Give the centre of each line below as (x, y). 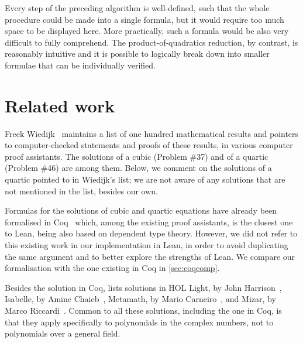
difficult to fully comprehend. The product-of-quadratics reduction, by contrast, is (151, 42)
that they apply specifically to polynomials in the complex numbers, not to (139, 322)
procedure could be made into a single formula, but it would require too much (144, 19)
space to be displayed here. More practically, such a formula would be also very (147, 31)
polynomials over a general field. (63, 333)
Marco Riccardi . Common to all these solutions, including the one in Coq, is (143, 310)
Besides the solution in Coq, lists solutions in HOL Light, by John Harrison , (143, 287)
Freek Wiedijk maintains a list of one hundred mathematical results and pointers (152, 133)
